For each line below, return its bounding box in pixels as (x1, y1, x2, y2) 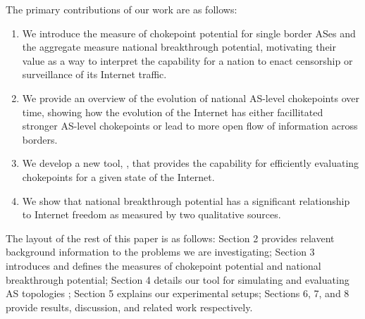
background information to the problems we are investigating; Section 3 (6, 244, 315, 259)
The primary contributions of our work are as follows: (6, 2, 237, 16)
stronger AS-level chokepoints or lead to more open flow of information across (22, 118, 358, 133)
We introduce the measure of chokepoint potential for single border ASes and (22, 25, 356, 40)
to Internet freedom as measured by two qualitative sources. (22, 207, 281, 222)
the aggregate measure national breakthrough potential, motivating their (22, 39, 336, 54)
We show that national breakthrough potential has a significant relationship (22, 193, 350, 208)
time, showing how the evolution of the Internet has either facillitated (22, 104, 323, 119)
